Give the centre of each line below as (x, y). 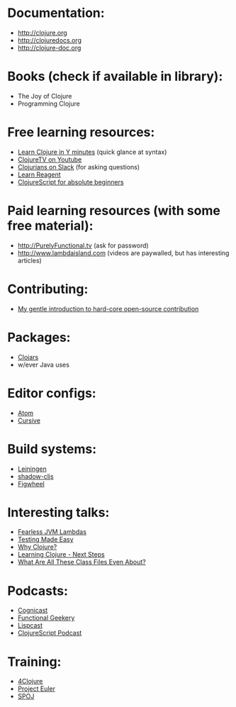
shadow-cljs (36, 476)
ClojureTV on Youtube (50, 159)
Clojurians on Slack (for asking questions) (79, 167)
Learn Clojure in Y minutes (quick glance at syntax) (92, 152)
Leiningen (32, 469)
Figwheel (31, 484)
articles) (30, 260)
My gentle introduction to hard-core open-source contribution (108, 308)
